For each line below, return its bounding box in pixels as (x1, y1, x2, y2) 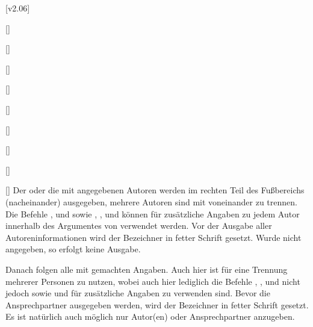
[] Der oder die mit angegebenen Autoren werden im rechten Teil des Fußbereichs (5, 184, 305, 196)
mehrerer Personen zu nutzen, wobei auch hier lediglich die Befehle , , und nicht (5, 275, 300, 287)
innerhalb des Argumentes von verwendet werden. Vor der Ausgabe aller (5, 219, 272, 232)
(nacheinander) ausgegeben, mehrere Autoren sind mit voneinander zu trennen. (5, 195, 297, 208)
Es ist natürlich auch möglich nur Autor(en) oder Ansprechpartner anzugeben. (5, 310, 295, 323)
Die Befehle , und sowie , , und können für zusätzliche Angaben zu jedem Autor (5, 207, 300, 220)
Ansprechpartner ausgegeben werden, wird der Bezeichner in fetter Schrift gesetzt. (5, 298, 309, 311)
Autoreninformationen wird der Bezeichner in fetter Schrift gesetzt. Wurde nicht (5, 231, 302, 243)
